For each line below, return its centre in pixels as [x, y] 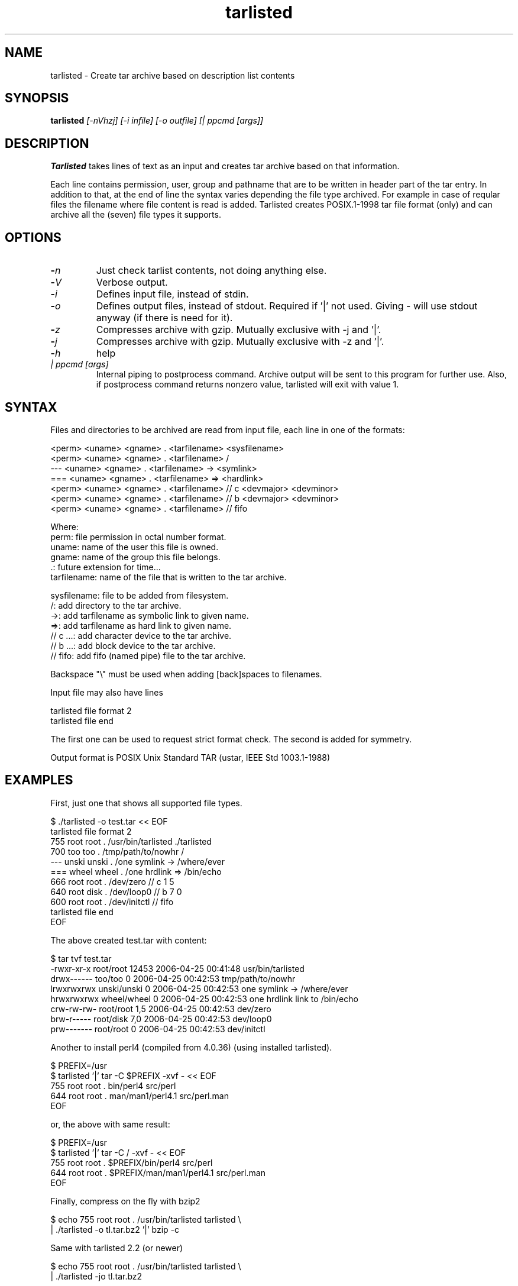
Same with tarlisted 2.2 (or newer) [117, 1248]
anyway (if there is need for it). [164, 318]
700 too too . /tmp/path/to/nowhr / [117, 851]
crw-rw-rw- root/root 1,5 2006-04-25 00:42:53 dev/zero [161, 1009]
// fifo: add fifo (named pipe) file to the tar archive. [148, 655]
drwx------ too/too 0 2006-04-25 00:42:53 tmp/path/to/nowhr [173, 978]
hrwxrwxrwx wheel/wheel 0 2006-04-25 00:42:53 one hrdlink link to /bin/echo [204, 999]
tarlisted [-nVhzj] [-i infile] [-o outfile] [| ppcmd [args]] [157, 121]
